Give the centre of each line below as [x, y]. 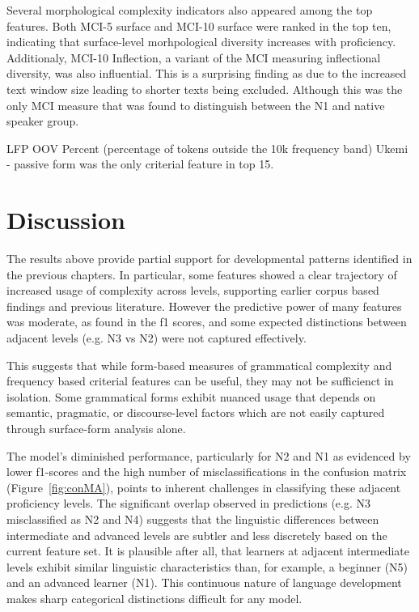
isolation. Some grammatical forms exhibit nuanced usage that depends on [191, 396]
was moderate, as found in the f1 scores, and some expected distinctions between [207, 322]
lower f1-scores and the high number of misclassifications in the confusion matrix [207, 472]
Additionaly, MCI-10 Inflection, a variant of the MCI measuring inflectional [194, 57]
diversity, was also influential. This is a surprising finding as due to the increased [207, 73]
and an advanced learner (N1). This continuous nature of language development [204, 582]
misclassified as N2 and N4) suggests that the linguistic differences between [193, 518]
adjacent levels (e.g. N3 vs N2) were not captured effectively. [157, 338]
